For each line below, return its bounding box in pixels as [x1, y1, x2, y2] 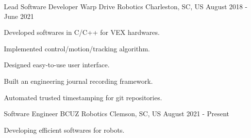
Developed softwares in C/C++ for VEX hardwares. [4, 27, 160, 37]
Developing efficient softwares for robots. [4, 124, 125, 135]
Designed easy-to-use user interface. [4, 60, 110, 70]
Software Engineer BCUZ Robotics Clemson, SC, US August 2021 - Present [4, 108, 229, 119]
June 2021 [4, 11, 34, 21]
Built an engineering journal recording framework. [4, 76, 153, 86]
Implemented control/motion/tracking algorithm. [4, 43, 150, 53]
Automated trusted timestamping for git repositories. [4, 92, 162, 102]
